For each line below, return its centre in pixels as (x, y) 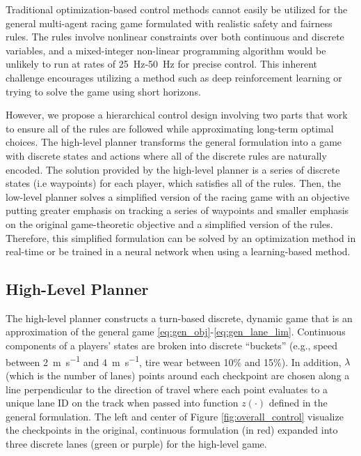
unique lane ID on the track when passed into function (122, 403)
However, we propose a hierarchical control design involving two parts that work (177, 115)
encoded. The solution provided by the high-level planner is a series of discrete (173, 169)
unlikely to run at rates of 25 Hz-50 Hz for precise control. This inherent (162, 64)
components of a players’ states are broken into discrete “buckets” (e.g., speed (172, 345)
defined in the (298, 403)
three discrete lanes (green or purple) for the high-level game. (136, 443)
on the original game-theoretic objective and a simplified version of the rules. (169, 223)
